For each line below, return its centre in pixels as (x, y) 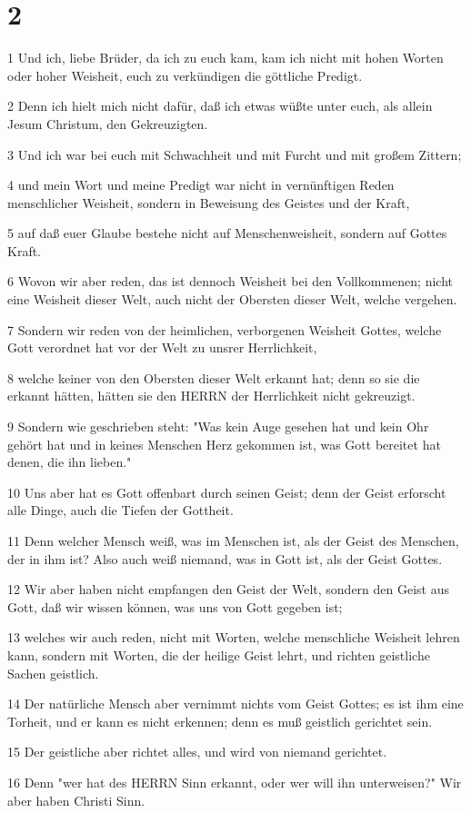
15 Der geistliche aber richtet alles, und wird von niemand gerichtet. (197, 752)
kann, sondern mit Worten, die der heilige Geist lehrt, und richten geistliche (219, 654)
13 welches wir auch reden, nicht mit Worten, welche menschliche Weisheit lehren (234, 637)
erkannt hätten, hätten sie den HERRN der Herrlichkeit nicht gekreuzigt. (211, 396)
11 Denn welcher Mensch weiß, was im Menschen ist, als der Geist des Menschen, (233, 540)
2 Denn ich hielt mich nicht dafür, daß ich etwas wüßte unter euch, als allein (220, 106)
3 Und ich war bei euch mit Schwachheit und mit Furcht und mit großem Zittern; (235, 154)
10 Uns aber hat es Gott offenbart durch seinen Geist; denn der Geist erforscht (227, 492)
